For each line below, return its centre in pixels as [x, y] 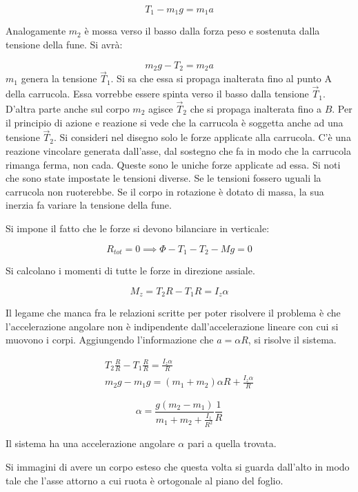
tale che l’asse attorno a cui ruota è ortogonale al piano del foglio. [145, 480]
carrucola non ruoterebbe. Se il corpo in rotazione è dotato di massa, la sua [165, 191]
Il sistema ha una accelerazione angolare [90, 443]
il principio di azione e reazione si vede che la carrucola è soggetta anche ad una [175, 122]
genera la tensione [59, 78]
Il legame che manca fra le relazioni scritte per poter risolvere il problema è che [173, 312]
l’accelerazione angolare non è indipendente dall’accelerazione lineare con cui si [172, 326]
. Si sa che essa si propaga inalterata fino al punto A [221, 78]
